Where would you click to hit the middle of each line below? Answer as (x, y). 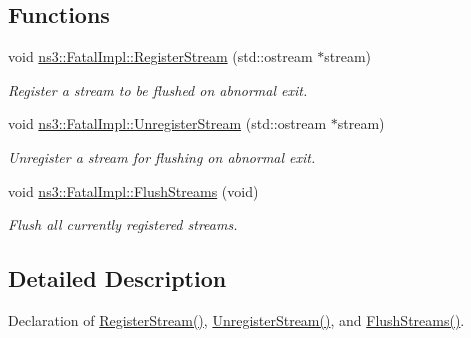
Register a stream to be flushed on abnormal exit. (158, 89)
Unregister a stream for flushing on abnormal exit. (162, 156)
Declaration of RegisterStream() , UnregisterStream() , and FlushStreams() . (236, 319)
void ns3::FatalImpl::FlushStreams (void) (133, 190)
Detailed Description (117, 278)
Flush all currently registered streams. (123, 224)
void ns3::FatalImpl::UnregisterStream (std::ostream (167, 123)
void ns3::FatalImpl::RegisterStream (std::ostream (160, 56)
